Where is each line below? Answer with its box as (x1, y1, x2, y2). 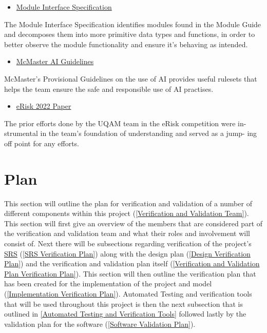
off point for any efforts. (4, 138, 79, 148)
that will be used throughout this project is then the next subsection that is (4, 298, 243, 309)
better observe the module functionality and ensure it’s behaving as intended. (4, 38, 248, 49)
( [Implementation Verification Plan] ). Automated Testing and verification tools (4, 288, 252, 299)
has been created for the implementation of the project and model (4, 278, 212, 289)
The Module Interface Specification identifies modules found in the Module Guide (4, 18, 261, 29)
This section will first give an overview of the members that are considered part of (4, 218, 263, 228)
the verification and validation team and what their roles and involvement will (4, 228, 250, 239)
